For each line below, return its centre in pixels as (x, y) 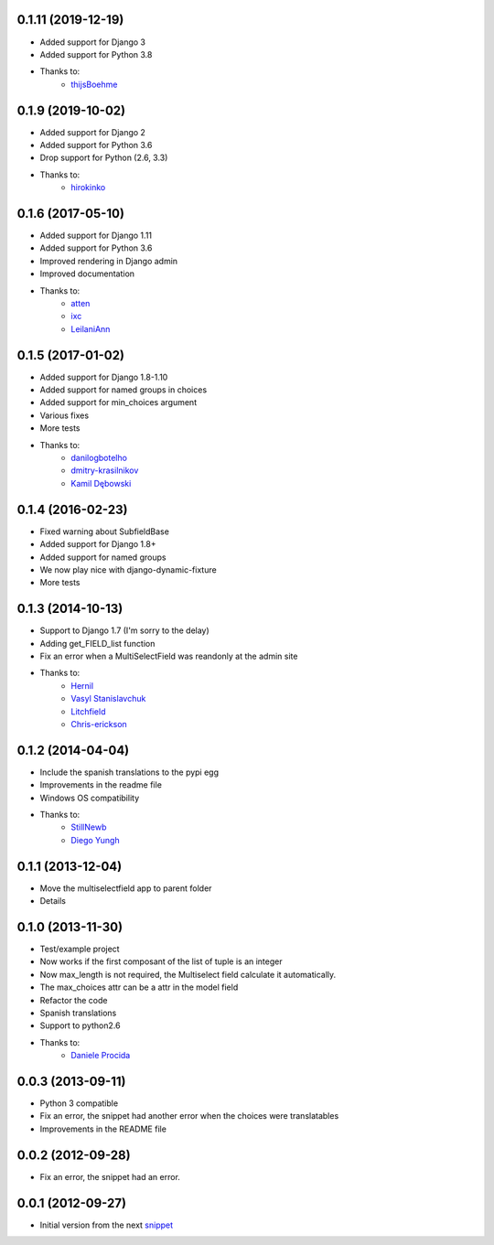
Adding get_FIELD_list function (97, 643)
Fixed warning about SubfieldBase (104, 531)
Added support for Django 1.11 (96, 236)
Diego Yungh (95, 840)
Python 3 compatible (79, 1103)
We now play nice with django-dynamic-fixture (128, 569)
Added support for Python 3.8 (96, 54)
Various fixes (64, 415)
